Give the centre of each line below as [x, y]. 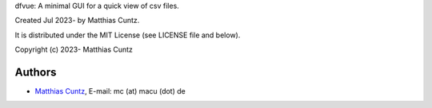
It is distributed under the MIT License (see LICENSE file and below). [128, 35]
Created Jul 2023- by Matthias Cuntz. [77, 21]
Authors [36, 72]
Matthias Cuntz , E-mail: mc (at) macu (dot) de [110, 91]
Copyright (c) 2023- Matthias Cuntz [74, 50]
